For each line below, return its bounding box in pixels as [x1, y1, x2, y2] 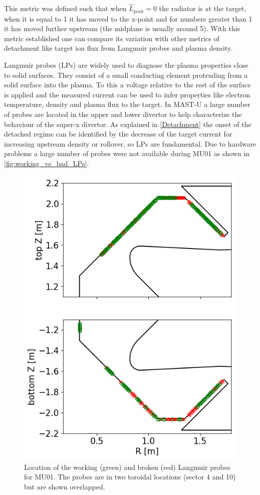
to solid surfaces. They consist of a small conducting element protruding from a [4, 69, 248, 80]
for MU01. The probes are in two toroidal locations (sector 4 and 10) [24, 471, 236, 482]
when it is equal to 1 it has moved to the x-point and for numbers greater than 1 [4, 13, 252, 24]
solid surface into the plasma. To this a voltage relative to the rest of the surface [4, 79, 251, 90]
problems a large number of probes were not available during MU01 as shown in [4, 148, 250, 159]
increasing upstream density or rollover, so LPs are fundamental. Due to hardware [4, 138, 256, 149]
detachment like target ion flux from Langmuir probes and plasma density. [4, 43, 232, 53]
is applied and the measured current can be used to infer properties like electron [4, 89, 250, 99]
